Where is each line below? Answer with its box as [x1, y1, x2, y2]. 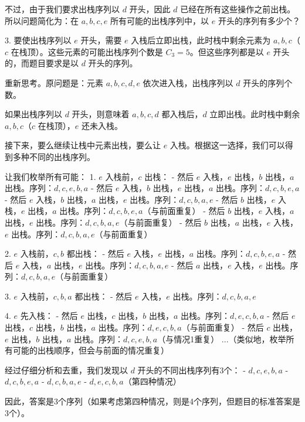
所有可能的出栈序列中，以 [110, 14, 209, 26]
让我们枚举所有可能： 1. [5, 170, 96, 182]
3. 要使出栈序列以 [5, 34, 72, 46]
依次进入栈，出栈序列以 [143, 76, 233, 89]
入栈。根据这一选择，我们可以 [170, 139, 285, 151]
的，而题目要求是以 [5, 57, 79, 69]
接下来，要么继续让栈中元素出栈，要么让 [5, 139, 161, 151]
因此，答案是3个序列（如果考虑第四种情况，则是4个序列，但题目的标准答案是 [5, 395, 300, 407]
